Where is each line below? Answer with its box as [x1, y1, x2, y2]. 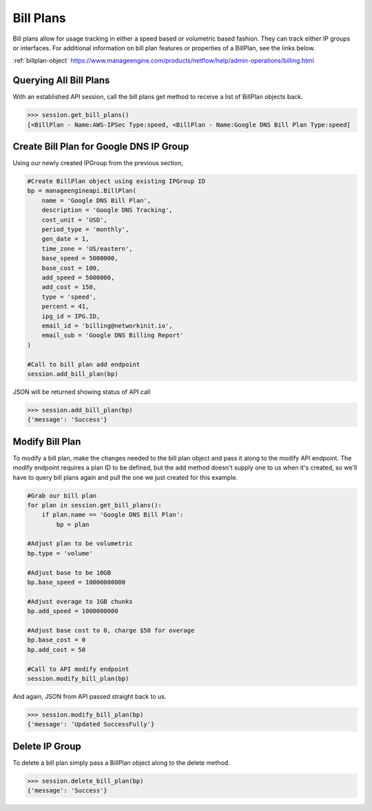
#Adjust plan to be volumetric [27, 540, 134, 547]
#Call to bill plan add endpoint [27, 360, 141, 368]
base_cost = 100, [41, 264, 101, 272]
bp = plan [56, 520, 90, 528]
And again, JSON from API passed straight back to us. [12, 692, 167, 700]
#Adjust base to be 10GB [27, 569, 112, 576]
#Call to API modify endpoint [27, 665, 130, 673]
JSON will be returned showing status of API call [12, 388, 151, 396]
